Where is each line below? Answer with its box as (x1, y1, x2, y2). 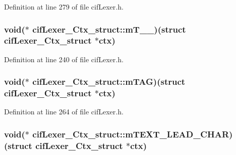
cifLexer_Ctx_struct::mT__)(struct (32, 23, 186, 35)
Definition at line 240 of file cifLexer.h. (4, 54, 124, 64)
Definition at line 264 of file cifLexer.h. (4, 106, 124, 117)
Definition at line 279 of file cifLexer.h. (4, 2, 124, 12)
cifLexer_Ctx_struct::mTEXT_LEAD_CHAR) (32, 127, 233, 140)
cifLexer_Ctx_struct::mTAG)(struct (32, 75, 186, 88)
